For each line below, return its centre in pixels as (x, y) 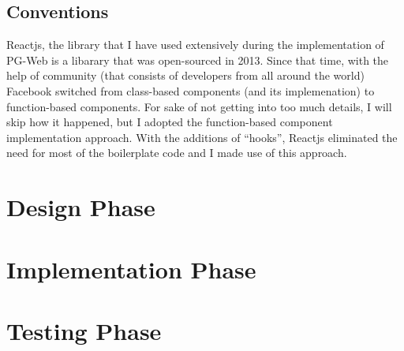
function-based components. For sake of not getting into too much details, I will (199, 106)
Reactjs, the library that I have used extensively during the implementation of (195, 45)
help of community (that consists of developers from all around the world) (185, 75)
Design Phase (81, 207)
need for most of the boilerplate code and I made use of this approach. (177, 153)
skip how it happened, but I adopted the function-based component (170, 122)
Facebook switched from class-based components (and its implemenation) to (191, 90)
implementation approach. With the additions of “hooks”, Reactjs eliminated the (202, 137)
